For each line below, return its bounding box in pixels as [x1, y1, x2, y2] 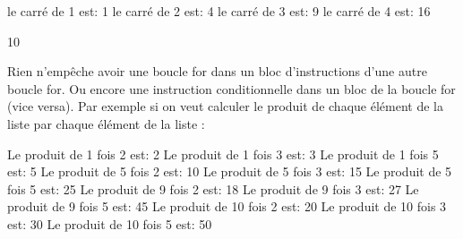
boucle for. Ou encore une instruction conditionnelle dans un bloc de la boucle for [7, 79, 456, 98]
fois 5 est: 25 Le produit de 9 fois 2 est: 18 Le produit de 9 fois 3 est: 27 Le [7, 179, 419, 198]
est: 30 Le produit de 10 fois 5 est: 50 [7, 214, 212, 233]
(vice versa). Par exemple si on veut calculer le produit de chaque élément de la [7, 97, 443, 115]
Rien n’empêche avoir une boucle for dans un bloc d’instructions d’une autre [7, 62, 427, 81]
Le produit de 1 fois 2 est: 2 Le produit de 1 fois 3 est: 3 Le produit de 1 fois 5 [7, 144, 439, 163]
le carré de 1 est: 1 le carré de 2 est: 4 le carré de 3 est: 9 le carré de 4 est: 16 [7, 2, 431, 20]
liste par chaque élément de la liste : [7, 114, 205, 132]
